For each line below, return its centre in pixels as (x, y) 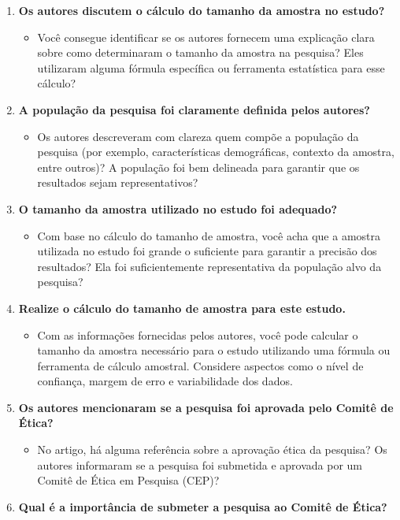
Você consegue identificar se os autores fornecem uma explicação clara (206, 37)
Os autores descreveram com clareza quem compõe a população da (198, 136)
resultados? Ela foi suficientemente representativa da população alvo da (209, 266)
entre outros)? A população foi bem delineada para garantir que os (198, 167)
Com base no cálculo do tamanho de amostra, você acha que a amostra (209, 235)
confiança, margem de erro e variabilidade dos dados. (165, 381)
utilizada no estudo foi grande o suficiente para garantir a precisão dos (207, 251)
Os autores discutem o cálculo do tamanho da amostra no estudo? (202, 10)
